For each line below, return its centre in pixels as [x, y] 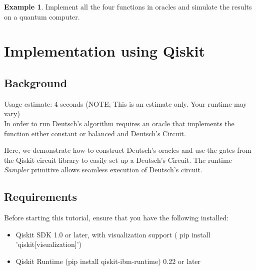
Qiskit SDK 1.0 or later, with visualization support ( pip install [113, 234]
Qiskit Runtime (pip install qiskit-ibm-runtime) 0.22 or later [108, 261]
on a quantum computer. [42, 16]
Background [36, 82]
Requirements [40, 197]
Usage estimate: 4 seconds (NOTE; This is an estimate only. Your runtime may [125, 103]
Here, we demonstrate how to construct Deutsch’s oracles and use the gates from [128, 150]
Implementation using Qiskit [105, 51]
